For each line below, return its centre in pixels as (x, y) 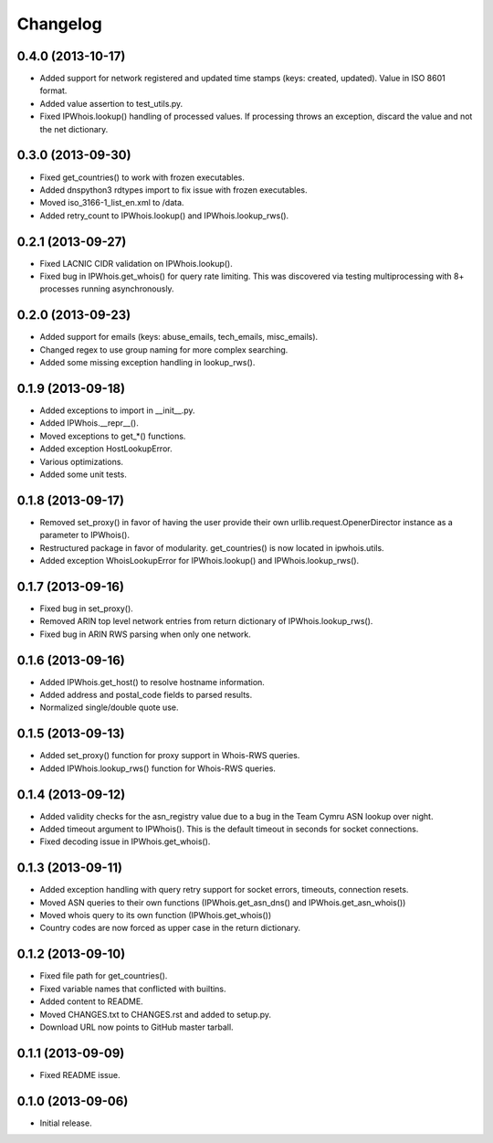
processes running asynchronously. (107, 289)
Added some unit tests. (83, 474)
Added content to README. (91, 1001)
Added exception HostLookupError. (106, 449)
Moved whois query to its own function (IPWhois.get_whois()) (156, 915)
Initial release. (66, 1123)
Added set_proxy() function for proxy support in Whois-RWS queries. (170, 756)
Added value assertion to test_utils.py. (111, 103)
